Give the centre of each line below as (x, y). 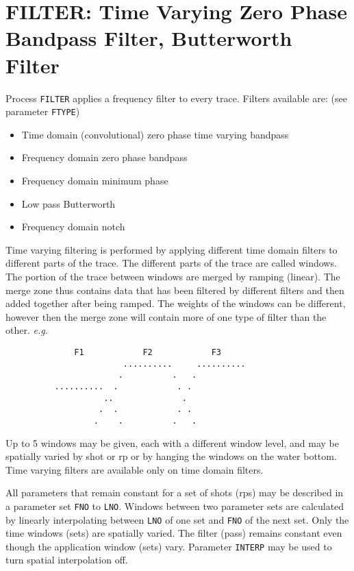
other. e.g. (27, 330)
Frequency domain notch (73, 227)
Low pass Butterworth (68, 203)
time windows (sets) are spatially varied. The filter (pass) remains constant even (174, 533)
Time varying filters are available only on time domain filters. (135, 469)
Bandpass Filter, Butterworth (149, 38)
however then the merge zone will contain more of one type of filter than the (166, 316)
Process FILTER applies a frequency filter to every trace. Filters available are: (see (176, 98)
